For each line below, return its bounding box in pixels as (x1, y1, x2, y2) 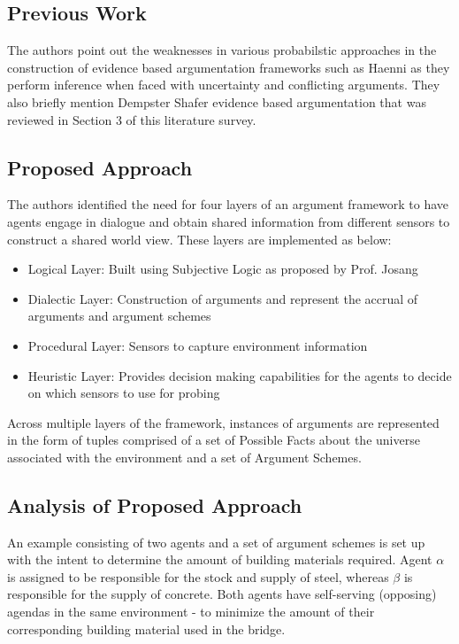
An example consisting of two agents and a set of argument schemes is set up (7, 532, 425, 551)
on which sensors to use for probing (27, 384, 220, 402)
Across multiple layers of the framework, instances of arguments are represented (7, 413, 440, 431)
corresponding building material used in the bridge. (7, 619, 286, 638)
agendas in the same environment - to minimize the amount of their (7, 602, 375, 621)
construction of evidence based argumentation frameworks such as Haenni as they (7, 58, 450, 76)
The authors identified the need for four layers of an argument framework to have (7, 195, 448, 213)
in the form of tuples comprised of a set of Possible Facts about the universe (7, 431, 420, 449)
